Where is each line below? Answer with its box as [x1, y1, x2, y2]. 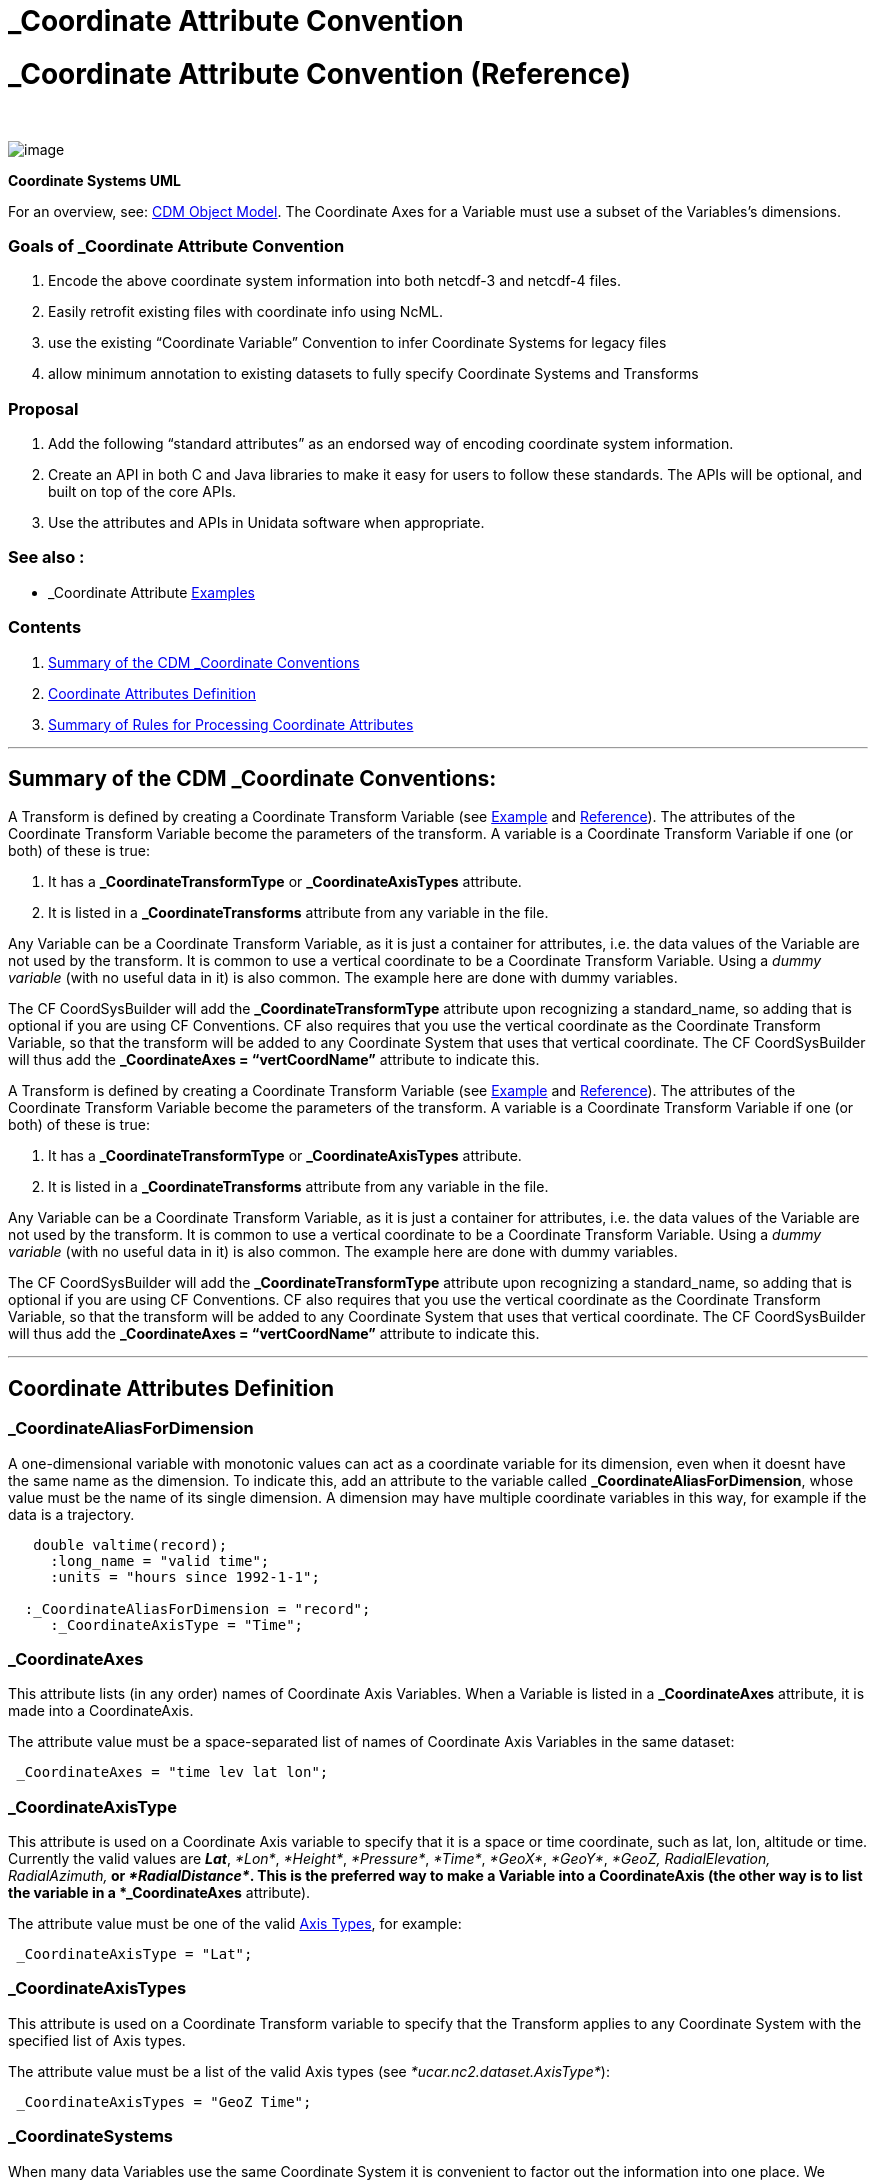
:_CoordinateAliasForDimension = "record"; [24, 1600, 371, 1617]
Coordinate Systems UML [8, 171, 181, 189]
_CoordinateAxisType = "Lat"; [16, 1946, 253, 1963]
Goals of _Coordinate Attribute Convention [8, 235, 345, 256]
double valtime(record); [33, 1536, 228, 1553]
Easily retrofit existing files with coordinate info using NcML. [48, 303, 443, 321]
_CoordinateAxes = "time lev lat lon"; [16, 1764, 329, 1781]
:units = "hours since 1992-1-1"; [50, 1568, 320, 1585]
